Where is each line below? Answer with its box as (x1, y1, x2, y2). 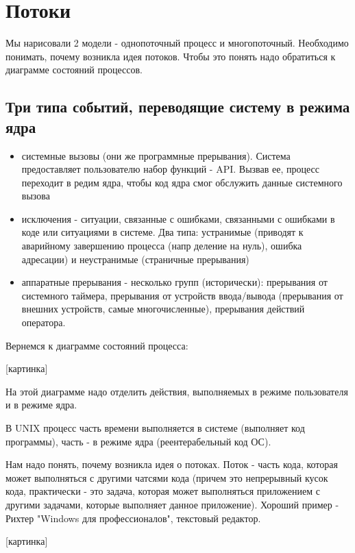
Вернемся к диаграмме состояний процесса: (5, 338, 188, 352)
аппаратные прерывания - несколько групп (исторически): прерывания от (21, 275, 328, 289)
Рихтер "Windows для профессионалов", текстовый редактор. (5, 511, 261, 525)
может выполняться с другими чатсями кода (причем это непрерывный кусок (5, 470, 328, 484)
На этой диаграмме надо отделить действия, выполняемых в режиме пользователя (5, 384, 348, 398)
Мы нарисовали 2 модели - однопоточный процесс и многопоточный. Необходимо (5, 36, 349, 50)
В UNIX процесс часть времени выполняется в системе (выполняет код (5, 421, 305, 434)
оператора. (21, 315, 66, 330)
